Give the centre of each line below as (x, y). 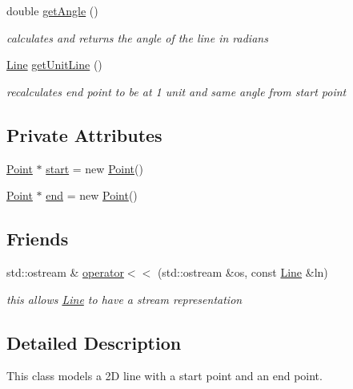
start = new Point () (94, 168)
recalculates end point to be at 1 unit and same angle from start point (176, 91)
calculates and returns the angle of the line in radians (137, 37)
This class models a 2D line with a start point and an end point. (164, 376)
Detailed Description (94, 342)
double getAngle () (52, 10)
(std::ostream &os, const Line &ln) (243, 271)
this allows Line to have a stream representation (124, 299)
